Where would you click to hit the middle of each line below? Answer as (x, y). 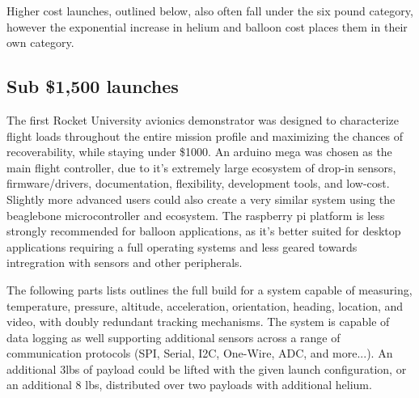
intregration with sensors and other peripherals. (125, 263)
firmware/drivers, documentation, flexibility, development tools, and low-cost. (198, 183)
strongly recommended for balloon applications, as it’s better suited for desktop (204, 231)
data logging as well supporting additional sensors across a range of (174, 337)
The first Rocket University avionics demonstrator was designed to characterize (203, 119)
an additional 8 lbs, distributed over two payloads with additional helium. (189, 385)
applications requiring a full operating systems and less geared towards (182, 246)
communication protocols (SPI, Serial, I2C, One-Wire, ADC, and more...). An (200, 353)
